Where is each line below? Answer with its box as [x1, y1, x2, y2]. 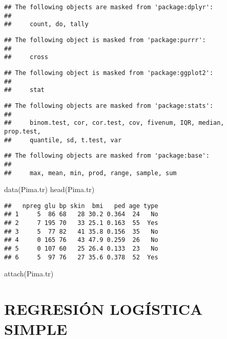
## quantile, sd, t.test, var [4, 136, 122, 144]
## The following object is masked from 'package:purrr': [4, 36, 206, 44]
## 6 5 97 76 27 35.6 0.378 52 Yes [4, 253, 158, 261]
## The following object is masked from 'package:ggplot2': [4, 69, 214, 77]
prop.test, [4, 127, 41, 135]
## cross [4, 53, 48, 61]
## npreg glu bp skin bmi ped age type [4, 202, 158, 210]
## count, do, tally [4, 21, 89, 28]
